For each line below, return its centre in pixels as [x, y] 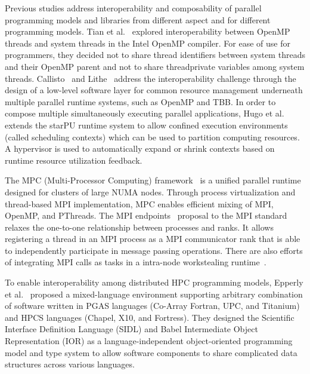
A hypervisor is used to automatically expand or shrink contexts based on [140, 148]
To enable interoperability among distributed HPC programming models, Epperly [154, 282]
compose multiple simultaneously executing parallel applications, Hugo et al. [145, 113]
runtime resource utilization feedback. [74, 160]
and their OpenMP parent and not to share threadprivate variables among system [155, 66]
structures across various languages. [70, 364]
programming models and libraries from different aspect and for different [138, 19]
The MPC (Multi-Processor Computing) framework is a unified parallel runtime [153, 180]
